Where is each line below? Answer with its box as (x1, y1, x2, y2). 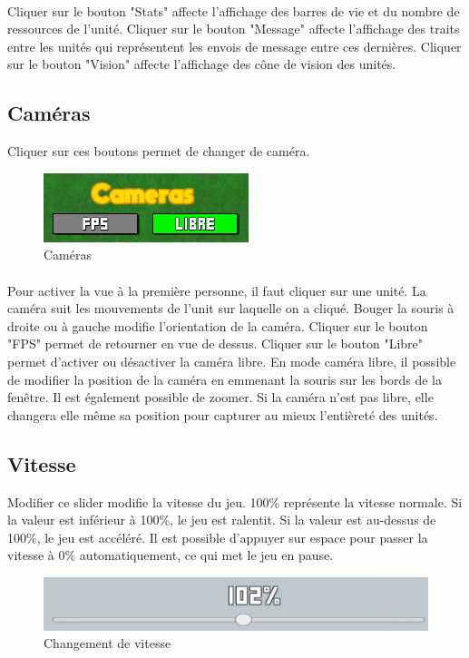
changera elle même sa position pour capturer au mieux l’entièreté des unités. (7, 405, 438, 424)
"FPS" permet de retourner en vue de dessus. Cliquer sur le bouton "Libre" (7, 334, 424, 353)
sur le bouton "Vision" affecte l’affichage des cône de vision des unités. (7, 54, 396, 74)
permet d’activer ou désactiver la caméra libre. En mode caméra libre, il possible (7, 351, 456, 370)
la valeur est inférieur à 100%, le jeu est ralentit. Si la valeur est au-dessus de (7, 510, 436, 529)
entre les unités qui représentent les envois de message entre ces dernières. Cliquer (7, 36, 462, 55)
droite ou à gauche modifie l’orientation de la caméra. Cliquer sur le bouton (7, 316, 428, 335)
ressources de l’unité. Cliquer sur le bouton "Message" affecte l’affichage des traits (7, 19, 460, 38)
